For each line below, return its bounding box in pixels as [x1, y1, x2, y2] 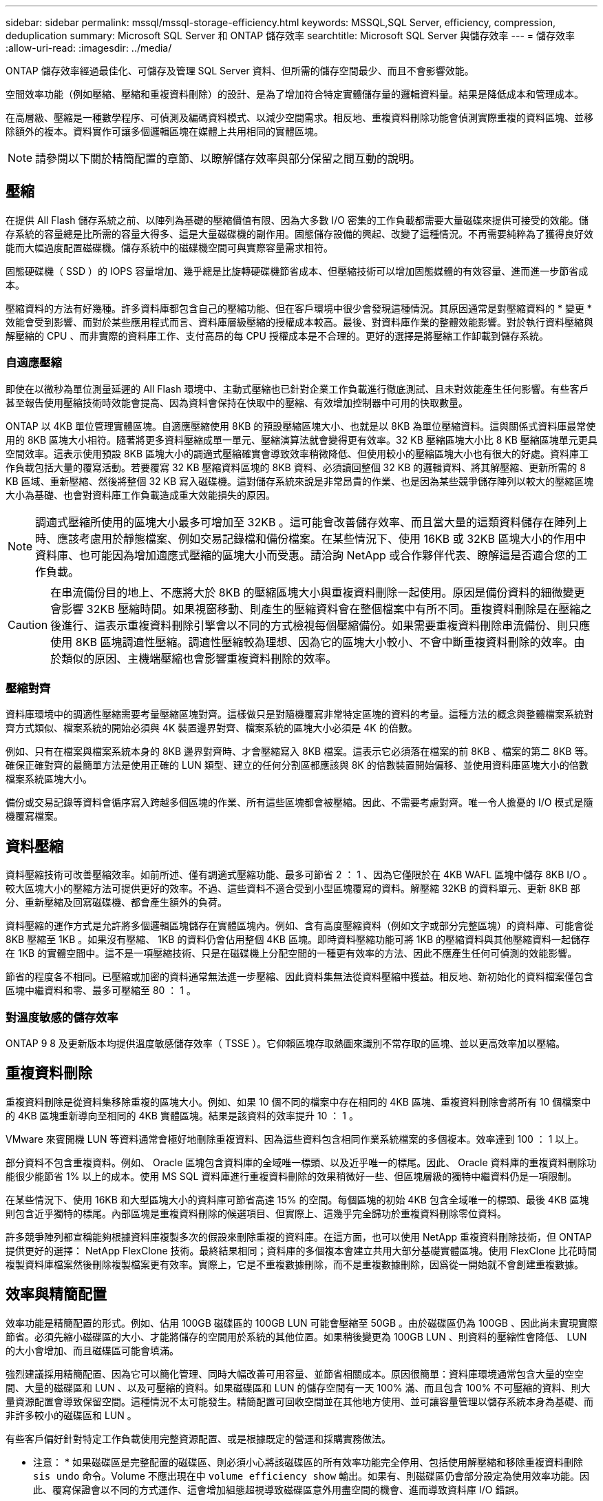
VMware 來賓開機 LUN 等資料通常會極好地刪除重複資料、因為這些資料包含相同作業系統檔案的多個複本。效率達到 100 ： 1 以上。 [6, 1132, 584, 1145]
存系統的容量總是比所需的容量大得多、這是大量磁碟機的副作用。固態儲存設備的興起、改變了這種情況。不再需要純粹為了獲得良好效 [6, 227, 593, 240]
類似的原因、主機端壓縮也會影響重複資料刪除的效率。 [61, 651, 337, 665]
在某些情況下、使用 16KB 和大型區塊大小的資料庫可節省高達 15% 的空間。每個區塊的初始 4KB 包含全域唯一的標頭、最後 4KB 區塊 [6, 1193, 589, 1205]
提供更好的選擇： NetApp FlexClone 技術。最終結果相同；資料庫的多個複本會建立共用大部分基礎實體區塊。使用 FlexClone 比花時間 [6, 1244, 597, 1256]
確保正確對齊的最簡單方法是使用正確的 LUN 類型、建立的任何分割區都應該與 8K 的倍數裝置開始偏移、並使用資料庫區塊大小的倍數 [6, 759, 589, 772]
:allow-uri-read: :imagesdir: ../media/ [6, 42, 172, 54]
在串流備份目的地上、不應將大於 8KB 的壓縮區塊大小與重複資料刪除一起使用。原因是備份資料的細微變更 [50, 585, 585, 599]
